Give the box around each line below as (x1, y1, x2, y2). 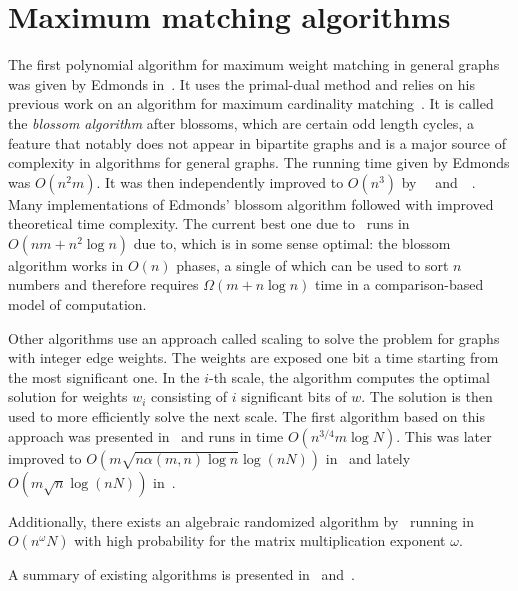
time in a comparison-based (315, 274, 484, 295)
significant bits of (241, 386, 347, 407)
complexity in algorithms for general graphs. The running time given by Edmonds (8, 152, 510, 173)
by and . (401, 171, 476, 192)
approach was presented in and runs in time (8, 425, 284, 446)
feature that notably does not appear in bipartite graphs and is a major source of (8, 132, 506, 153)
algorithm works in (8, 254, 124, 275)
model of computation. (8, 294, 147, 315)
